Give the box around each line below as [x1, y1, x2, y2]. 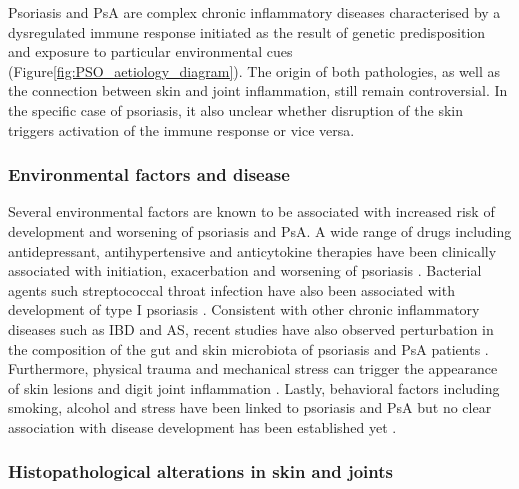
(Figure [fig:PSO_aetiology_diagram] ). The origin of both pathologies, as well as [8, 60, 500, 81]
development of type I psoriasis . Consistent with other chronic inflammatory [8, 299, 480, 320]
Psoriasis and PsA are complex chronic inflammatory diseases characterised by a [8, 2, 501, 22]
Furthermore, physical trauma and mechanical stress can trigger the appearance [8, 358, 498, 379]
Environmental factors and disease [8, 162, 290, 187]
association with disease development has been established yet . [8, 416, 397, 437]
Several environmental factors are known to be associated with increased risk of [8, 201, 495, 222]
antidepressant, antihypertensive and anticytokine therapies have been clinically [8, 240, 497, 261]
